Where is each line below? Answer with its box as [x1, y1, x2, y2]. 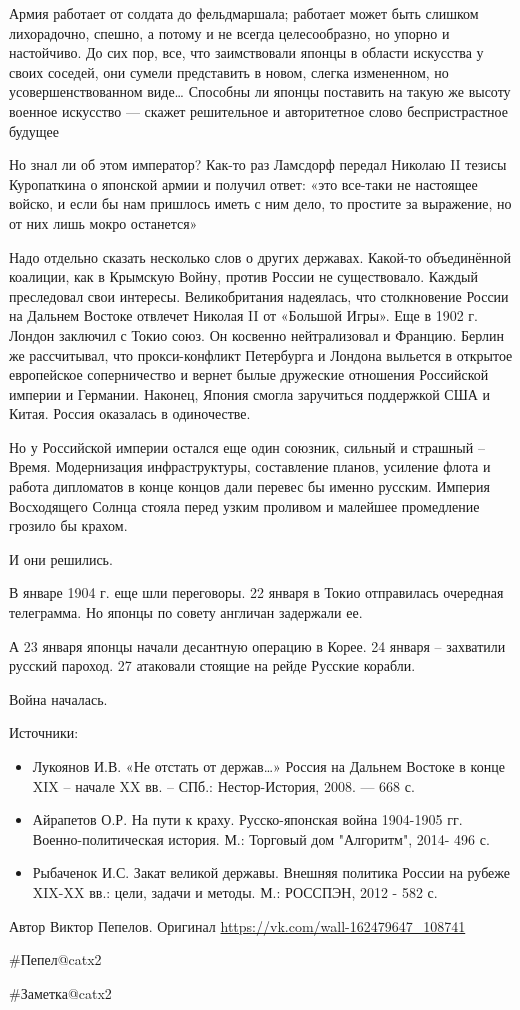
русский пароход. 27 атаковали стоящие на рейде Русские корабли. [9, 655, 416, 676]
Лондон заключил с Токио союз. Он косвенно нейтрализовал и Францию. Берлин [9, 324, 505, 345]
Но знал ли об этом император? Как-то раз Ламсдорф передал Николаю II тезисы [9, 154, 507, 175]
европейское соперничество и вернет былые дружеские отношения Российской [9, 364, 489, 385]
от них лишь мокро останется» [9, 212, 198, 233]
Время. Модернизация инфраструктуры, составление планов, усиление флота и [9, 456, 491, 477]
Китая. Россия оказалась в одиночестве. [9, 403, 251, 424]
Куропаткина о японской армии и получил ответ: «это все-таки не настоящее [9, 173, 478, 194]
